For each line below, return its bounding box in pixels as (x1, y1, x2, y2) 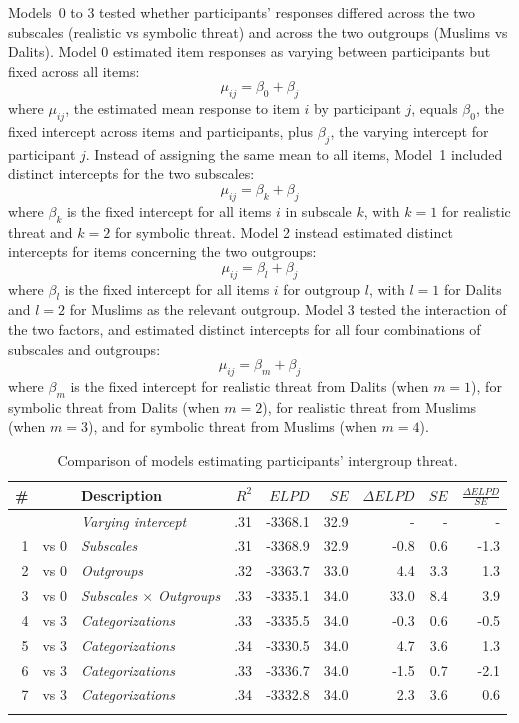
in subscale (285, 200, 352, 221)
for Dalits (443, 278, 502, 299)
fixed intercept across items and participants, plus (8, 120, 314, 141)
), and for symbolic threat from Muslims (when (87, 416, 377, 437)
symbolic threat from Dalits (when (8, 396, 220, 417)
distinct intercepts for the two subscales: (8, 163, 255, 184)
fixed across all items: (8, 60, 140, 81)
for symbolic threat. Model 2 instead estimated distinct (114, 221, 453, 242)
